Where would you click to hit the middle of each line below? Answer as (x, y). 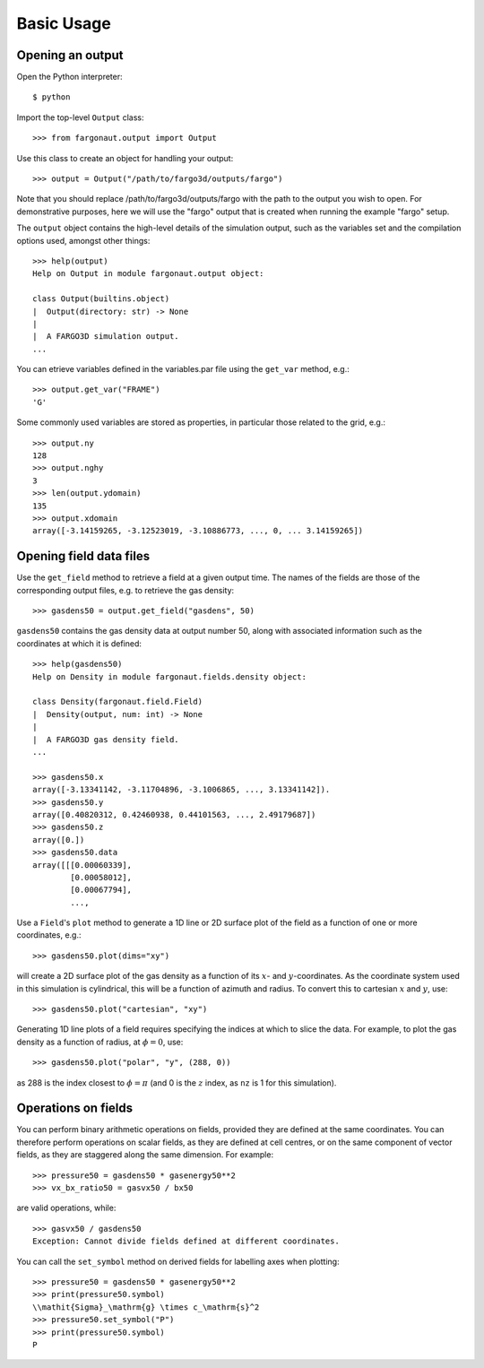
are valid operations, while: (66, 1208)
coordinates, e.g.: (49, 935)
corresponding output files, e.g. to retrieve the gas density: (125, 590)
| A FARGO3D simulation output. (106, 337)
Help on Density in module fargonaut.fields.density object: (169, 676)
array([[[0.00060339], (82, 865)
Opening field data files (83, 556)
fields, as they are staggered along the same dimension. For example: (145, 1155)
